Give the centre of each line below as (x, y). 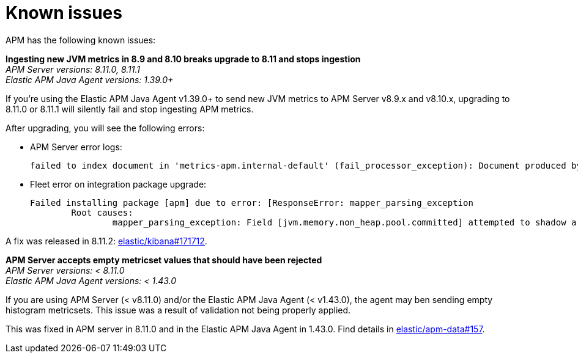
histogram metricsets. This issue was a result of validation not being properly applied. (178, 310)
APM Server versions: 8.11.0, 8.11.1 (73, 69)
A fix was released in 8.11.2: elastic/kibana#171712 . (106, 241)
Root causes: (102, 212)
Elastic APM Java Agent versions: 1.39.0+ (90, 79)
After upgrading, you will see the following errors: (105, 128)
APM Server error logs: (76, 147)
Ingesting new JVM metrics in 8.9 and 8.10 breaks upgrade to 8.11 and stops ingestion (183, 59)
